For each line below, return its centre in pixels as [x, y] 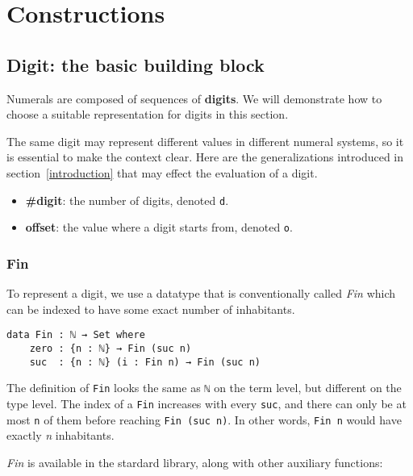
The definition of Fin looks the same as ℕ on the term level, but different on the [204, 388]
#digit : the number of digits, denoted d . [127, 200]
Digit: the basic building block [136, 64]
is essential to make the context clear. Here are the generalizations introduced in [205, 157]
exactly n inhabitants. [60, 435]
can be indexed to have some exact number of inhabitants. [151, 309]
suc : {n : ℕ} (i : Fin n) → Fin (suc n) [145, 362]
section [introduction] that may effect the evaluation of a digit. [162, 172]
